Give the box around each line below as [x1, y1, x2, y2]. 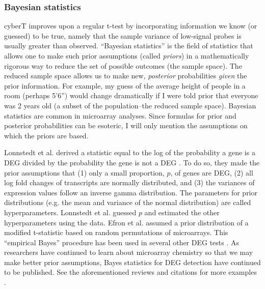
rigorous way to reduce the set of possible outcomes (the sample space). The [4, 60, 242, 71]
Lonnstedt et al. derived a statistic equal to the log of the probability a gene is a [4, 147, 255, 158]
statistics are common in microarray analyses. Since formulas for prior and [4, 110, 236, 121]
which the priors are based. [4, 130, 89, 140]
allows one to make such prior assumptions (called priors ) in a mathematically [4, 50, 249, 61]
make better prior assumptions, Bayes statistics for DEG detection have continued [4, 256, 261, 267]
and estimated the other [144, 207, 220, 217]
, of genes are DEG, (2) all [170, 167, 253, 178]
